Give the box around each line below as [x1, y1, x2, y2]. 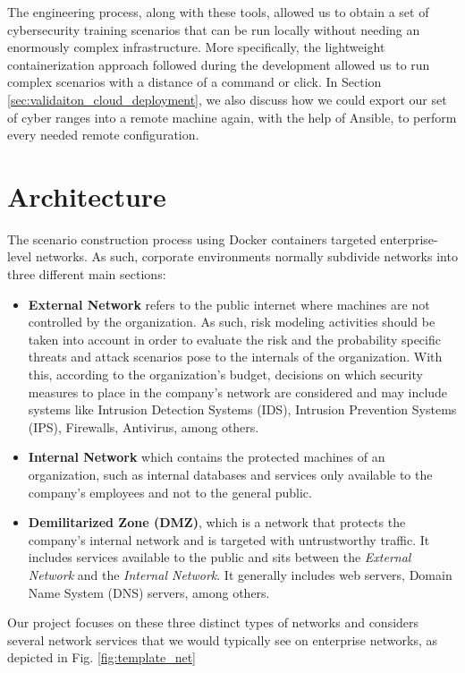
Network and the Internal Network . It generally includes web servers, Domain [28, 565, 452, 584]
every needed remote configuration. [7, 125, 199, 144]
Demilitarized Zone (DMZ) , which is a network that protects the [28, 513, 406, 532]
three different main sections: [7, 265, 166, 284]
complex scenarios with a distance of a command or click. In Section [7, 72, 382, 91]
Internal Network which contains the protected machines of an [28, 447, 385, 466]
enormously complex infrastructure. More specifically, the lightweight [7, 38, 385, 56]
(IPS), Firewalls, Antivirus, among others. [28, 417, 259, 436]
